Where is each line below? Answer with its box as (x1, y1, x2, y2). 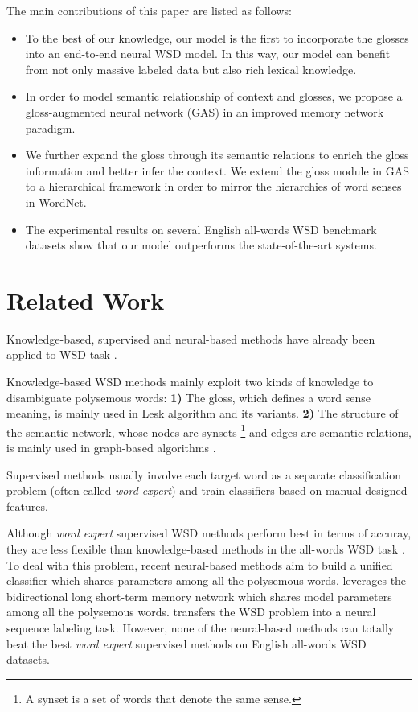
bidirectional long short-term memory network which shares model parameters (6, 587, 392, 604)
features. (6, 497, 48, 514)
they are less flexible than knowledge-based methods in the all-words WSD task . (6, 541, 405, 558)
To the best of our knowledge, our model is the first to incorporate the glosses (25, 29, 409, 46)
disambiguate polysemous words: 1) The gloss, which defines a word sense (6, 389, 371, 405)
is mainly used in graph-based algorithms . (6, 439, 216, 456)
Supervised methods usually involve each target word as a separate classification (6, 466, 402, 483)
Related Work (6, 283, 165, 316)
